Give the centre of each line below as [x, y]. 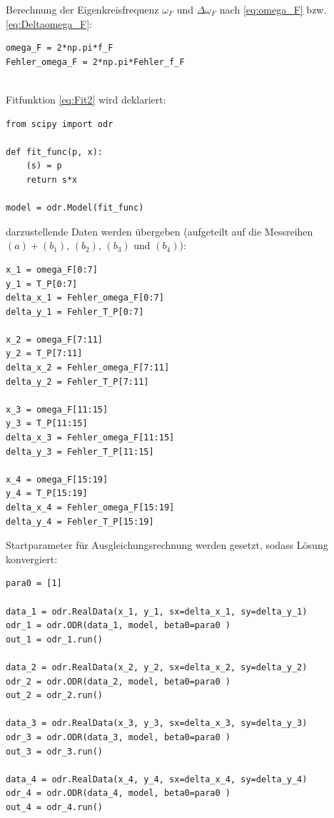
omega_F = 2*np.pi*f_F [60, 48]
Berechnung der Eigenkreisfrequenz [82, 9]
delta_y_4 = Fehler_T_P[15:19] [80, 521]
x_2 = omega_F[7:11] [55, 339]
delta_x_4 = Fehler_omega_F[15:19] [90, 508]
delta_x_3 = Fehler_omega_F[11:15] [90, 438]
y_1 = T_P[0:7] [42, 284]
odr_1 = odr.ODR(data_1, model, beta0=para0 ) [118, 626]
